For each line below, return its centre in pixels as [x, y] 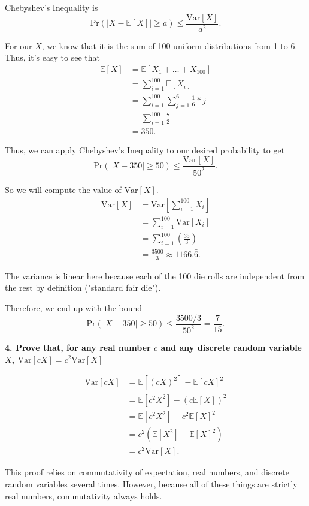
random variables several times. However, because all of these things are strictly [151, 484]
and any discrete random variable [231, 347]
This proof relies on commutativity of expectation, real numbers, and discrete [147, 472]
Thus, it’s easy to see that [52, 57]
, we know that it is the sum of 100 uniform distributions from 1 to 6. [169, 45]
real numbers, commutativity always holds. [84, 496]
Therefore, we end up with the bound [74, 307]
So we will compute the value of [63, 189]
